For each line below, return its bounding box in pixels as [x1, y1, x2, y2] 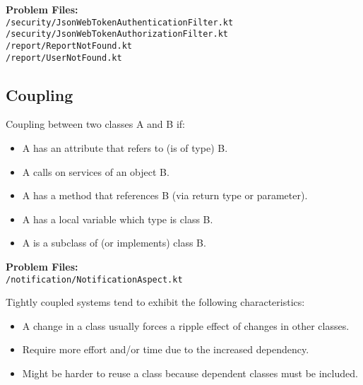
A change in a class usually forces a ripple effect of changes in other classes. [22, 318, 350, 333]
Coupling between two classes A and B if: [6, 117, 185, 131]
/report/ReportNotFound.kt [6, 40, 132, 51]
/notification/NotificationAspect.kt [6, 274, 183, 285]
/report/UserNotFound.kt [6, 52, 122, 63]
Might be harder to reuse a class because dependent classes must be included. [22, 366, 358, 381]
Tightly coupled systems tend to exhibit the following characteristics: [6, 295, 305, 309]
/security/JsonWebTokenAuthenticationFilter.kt [6, 17, 234, 28]
